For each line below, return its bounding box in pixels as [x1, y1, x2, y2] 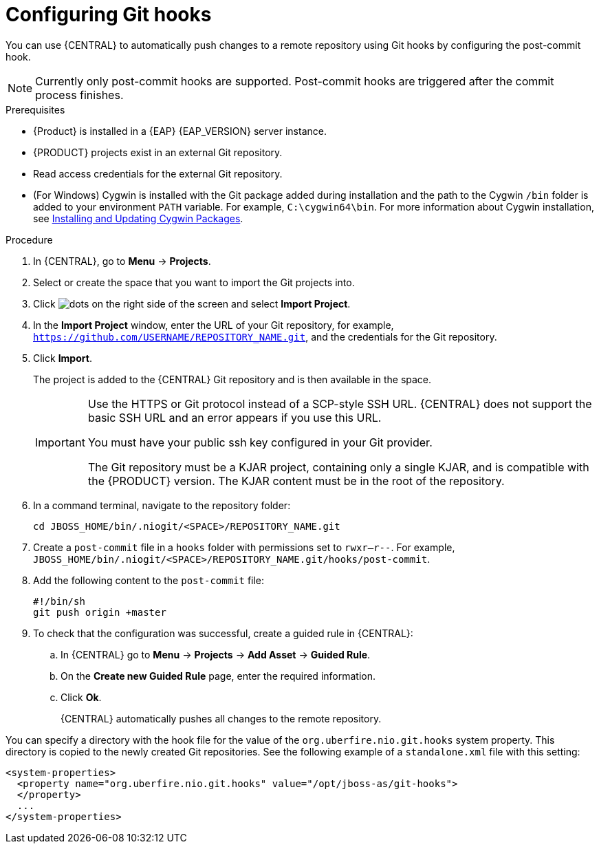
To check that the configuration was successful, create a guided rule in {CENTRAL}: [33, 627, 413, 639]
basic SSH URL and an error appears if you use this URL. [87, 410, 382, 424]
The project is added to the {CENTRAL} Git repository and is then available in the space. [33, 373, 432, 385]
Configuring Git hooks [6, 3, 212, 26]
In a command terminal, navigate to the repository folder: [33, 499, 291, 511]
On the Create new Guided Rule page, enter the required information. [61, 669, 375, 682]
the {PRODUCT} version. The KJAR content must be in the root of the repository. [87, 473, 505, 488]
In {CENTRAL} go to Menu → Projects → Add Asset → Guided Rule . [61, 648, 371, 660]
